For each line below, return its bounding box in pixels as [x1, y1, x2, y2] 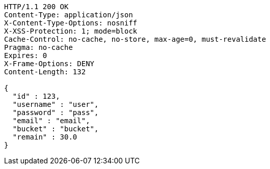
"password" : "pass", [12, 108, 99, 117]
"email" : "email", [12, 117, 90, 125]
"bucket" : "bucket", [12, 125, 99, 133]
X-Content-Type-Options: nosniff [4, 19, 138, 27]
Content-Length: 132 [4, 68, 86, 76]
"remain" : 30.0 [12, 133, 77, 141]
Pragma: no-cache [4, 43, 73, 51]
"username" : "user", [12, 100, 99, 108]
